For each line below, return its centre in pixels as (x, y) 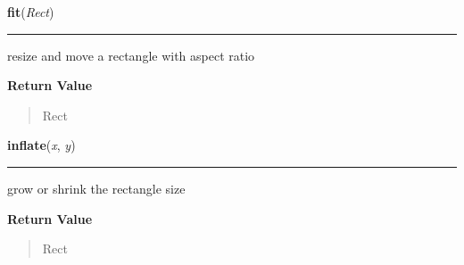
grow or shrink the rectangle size (96, 188)
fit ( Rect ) (31, 12)
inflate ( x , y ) (41, 145)
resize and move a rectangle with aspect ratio (131, 55)
